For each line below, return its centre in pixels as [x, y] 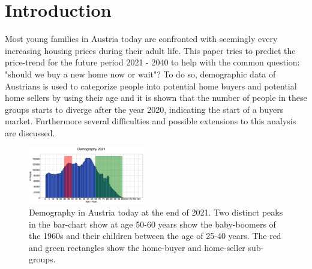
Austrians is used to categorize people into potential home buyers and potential [151, 86]
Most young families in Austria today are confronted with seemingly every [141, 39]
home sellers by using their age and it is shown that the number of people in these [156, 98]
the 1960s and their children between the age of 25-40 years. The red [155, 236]
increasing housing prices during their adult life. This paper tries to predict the [150, 50]
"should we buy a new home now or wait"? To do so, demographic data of [140, 74]
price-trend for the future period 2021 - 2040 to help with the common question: [152, 62]
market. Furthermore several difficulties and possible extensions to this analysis [151, 121]
